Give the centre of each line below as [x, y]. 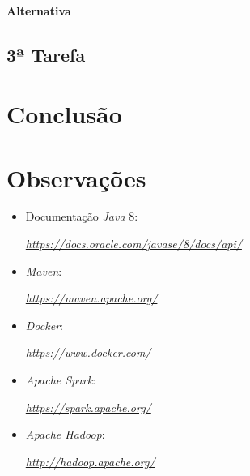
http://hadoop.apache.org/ [90, 461]
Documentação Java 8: [82, 216]
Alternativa [39, 10]
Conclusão [64, 114]
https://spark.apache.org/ [88, 407]
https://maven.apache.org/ [91, 298]
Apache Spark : [61, 380]
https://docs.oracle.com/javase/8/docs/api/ [133, 244]
